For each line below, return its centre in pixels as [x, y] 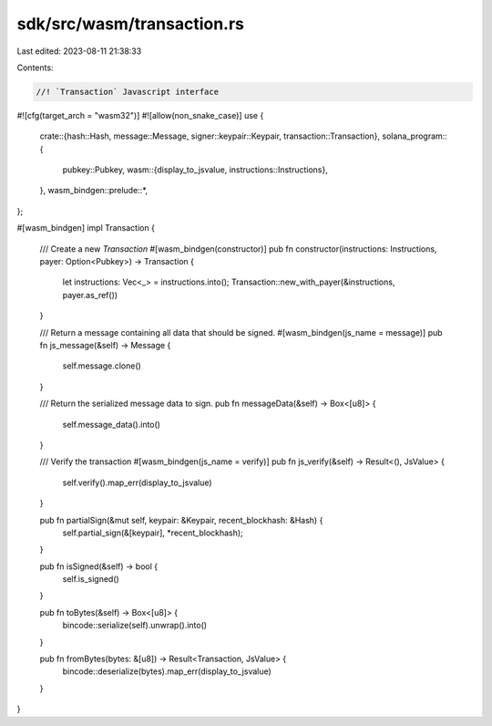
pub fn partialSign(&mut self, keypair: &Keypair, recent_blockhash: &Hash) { [181, 520]
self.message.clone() [102, 366]
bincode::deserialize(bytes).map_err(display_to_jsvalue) [167, 671]
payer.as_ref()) [90, 295]
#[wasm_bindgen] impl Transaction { [86, 228]
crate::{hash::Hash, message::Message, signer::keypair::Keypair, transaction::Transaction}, [210, 136]
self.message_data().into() [112, 424]
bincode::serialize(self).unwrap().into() [135, 626]
